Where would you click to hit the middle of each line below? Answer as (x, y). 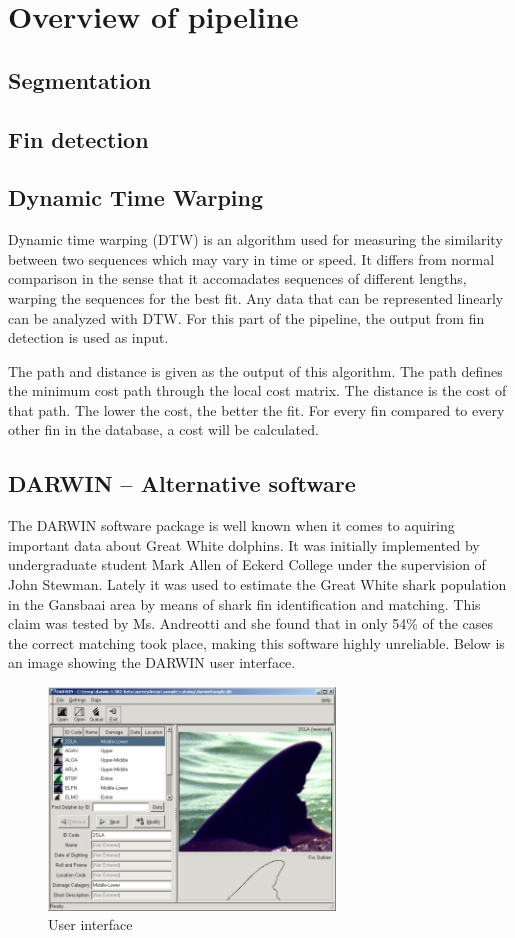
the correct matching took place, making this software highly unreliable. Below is (256, 642)
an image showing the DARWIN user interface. (152, 662)
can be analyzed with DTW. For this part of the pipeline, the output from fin (246, 317)
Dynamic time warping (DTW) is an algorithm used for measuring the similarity (255, 239)
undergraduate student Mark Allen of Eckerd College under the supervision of (247, 564)
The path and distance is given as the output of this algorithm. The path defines (255, 370)
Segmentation (80, 79)
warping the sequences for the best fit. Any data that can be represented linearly (256, 297)
